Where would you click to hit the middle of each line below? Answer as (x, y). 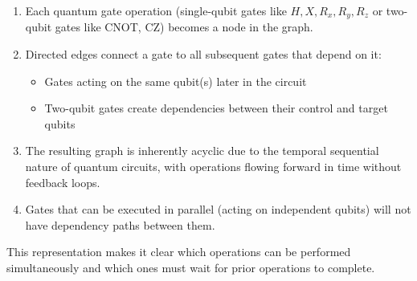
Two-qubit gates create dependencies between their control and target (216, 108)
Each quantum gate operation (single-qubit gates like (156, 10)
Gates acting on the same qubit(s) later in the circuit (176, 81)
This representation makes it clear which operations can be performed (179, 252)
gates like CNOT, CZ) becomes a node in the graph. (184, 27)
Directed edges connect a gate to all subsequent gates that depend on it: (203, 54)
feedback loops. (63, 182)
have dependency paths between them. (120, 224)
